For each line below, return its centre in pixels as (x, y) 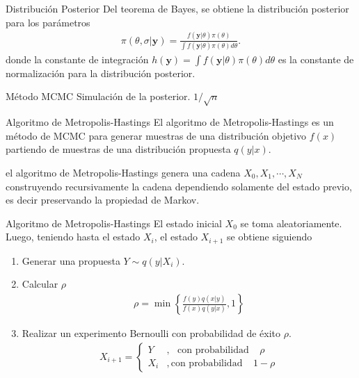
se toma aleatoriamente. (291, 223)
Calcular (40, 284)
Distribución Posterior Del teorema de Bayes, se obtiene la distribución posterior (177, 8)
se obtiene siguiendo (270, 237)
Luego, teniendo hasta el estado (73, 237)
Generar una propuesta (71, 260)
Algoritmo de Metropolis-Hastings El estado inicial (114, 223)
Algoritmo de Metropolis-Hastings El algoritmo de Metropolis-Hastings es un (170, 122)
